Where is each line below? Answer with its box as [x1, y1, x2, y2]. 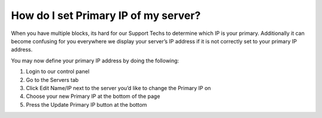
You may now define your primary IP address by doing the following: [11, 57, 179, 64]
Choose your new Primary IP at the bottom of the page [26, 93, 160, 100]
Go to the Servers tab [26, 76, 79, 83]
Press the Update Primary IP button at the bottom [26, 101, 147, 108]
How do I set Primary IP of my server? [11, 9, 201, 22]
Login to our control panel [26, 68, 89, 75]
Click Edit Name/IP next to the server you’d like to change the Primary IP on [26, 84, 211, 91]
